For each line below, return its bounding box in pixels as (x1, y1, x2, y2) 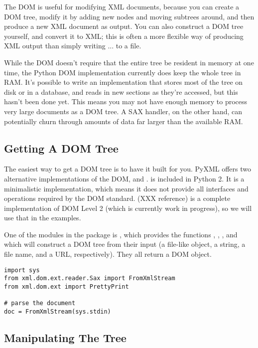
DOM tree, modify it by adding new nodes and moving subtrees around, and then (4, 11, 255, 21)
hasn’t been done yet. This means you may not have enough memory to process (4, 96, 248, 107)
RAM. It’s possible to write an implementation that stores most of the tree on (4, 77, 243, 87)
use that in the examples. (4, 212, 81, 223)
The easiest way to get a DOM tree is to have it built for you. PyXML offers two (4, 164, 251, 174)
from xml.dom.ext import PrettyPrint (4, 283, 129, 290)
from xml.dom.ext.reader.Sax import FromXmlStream (4, 275, 175, 282)
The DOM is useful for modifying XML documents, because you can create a (4, 1, 240, 11)
